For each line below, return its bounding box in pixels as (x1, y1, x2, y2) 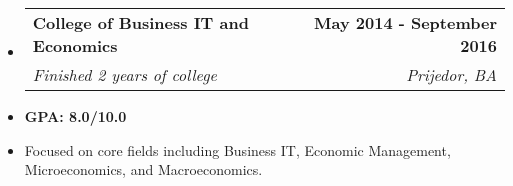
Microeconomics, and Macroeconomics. (24, 159, 263, 180)
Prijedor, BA (406, 63, 497, 86)
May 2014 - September (314, 11, 497, 34)
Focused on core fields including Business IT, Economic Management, (24, 139, 451, 160)
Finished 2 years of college (32, 63, 217, 86)
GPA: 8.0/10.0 (24, 106, 127, 126)
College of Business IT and (32, 11, 249, 34)
